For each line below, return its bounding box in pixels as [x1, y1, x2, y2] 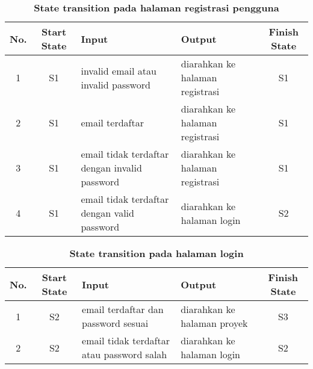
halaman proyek [181, 316, 248, 330]
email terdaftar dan [82, 302, 164, 316]
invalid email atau [81, 63, 156, 78]
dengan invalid [81, 161, 142, 175]
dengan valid [81, 206, 134, 220]
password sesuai [82, 316, 149, 330]
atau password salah [82, 347, 167, 361]
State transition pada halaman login [69, 246, 244, 260]
